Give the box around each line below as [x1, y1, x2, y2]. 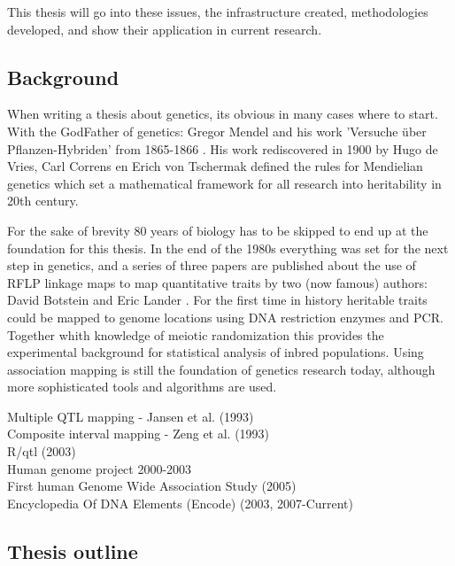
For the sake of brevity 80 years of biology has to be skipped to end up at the [7, 221, 428, 239]
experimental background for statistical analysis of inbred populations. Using [7, 343, 424, 361]
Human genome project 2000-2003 [7, 459, 192, 477]
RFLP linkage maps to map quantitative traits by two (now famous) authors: [7, 273, 428, 291]
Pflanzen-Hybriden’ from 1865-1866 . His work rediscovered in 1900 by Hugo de [7, 139, 438, 158]
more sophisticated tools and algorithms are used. [7, 377, 277, 396]
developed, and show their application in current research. [7, 19, 322, 38]
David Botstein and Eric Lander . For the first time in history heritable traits [7, 291, 428, 309]
